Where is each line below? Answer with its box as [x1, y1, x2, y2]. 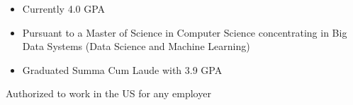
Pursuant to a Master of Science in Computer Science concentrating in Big [22, 25, 347, 39]
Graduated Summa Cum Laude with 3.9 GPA [22, 62, 223, 77]
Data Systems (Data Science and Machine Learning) [22, 39, 250, 54]
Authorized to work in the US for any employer [6, 86, 211, 101]
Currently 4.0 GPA [22, 1, 106, 16]
